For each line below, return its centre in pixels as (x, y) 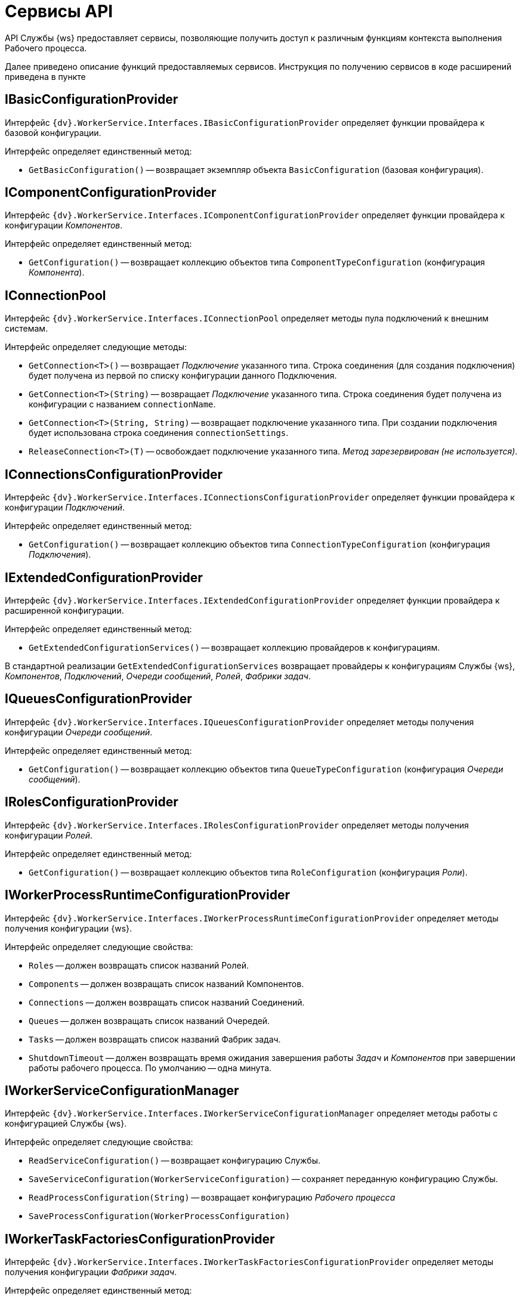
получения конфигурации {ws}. (69, 928)
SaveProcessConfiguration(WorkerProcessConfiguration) (160, 1216)
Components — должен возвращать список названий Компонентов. (166, 983)
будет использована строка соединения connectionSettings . (159, 433)
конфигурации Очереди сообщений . (79, 732)
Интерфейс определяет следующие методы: (96, 347)
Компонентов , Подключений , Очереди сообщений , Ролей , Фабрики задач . (158, 676)
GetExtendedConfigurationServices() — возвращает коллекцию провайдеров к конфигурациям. (234, 647)
